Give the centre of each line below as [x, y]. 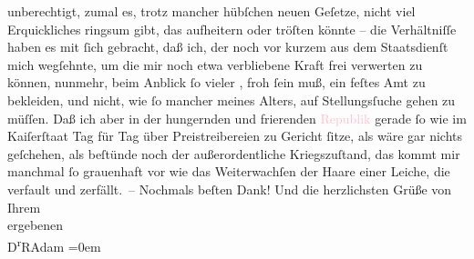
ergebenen [36, 225]
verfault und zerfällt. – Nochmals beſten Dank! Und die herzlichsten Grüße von [230, 189]
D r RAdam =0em [54, 244]
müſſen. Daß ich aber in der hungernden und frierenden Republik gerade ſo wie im [237, 118]
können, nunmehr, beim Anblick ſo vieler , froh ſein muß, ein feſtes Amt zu [216, 82]
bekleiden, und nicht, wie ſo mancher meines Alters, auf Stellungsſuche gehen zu [232, 100]
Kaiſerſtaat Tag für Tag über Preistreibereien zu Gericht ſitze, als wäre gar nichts [235, 136]
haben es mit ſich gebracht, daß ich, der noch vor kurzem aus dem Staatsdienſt [228, 47]
